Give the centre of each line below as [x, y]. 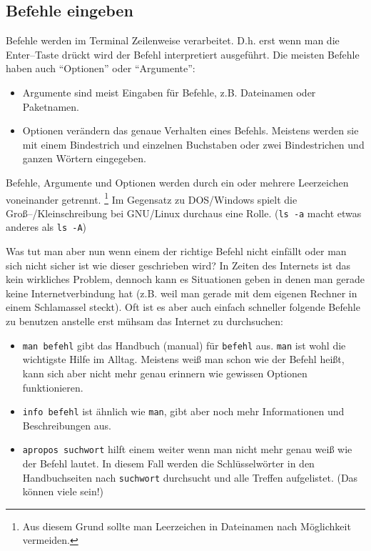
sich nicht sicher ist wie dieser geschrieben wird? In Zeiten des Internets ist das [178, 265]
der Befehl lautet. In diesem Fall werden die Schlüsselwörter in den [168, 463]
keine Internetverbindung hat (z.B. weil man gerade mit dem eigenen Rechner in [182, 293]
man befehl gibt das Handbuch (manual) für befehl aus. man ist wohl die [184, 345]
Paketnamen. [51, 106]
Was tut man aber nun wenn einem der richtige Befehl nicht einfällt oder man [176, 251]
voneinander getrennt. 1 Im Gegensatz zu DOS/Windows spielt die [152, 198]
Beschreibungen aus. [67, 425]
